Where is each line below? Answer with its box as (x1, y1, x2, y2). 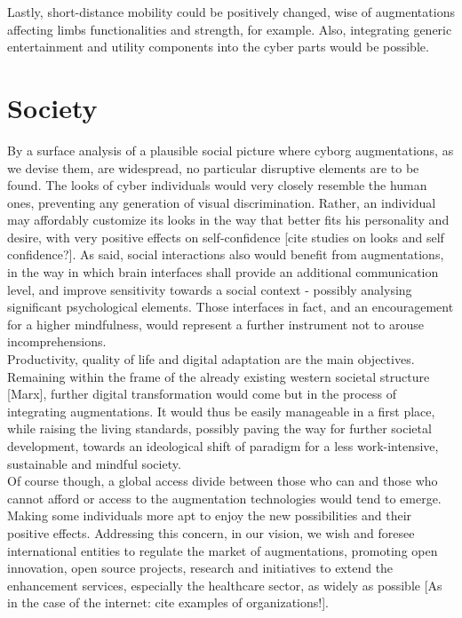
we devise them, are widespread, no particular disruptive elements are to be (7, 158, 419, 177)
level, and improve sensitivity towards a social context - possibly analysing (7, 280, 412, 298)
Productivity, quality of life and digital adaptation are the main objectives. (7, 350, 415, 368)
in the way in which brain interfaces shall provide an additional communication (7, 263, 439, 281)
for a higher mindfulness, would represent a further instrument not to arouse (7, 314, 424, 333)
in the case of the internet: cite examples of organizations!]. (7, 593, 329, 612)
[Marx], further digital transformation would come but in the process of (7, 384, 397, 403)
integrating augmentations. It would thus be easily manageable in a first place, (7, 401, 435, 420)
